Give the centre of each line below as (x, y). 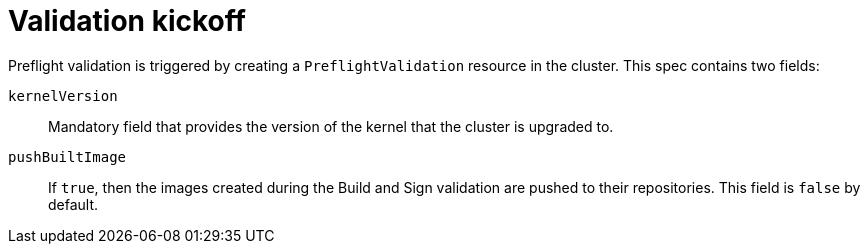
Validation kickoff (127, 21)
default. (73, 204)
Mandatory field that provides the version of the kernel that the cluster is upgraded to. (331, 126)
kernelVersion (63, 95)
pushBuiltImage (67, 156)
